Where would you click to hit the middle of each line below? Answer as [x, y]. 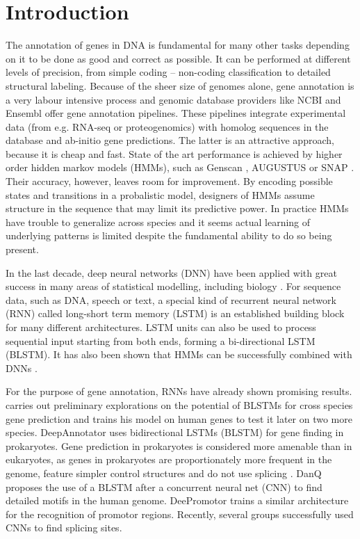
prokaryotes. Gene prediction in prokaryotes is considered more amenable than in [179, 445]
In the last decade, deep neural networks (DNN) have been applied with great [171, 272]
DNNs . [22, 368]
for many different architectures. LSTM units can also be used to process [161, 327]
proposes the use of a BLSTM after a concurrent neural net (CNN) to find [164, 486]
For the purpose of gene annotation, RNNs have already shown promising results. [179, 391]
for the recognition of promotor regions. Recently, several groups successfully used [180, 514]
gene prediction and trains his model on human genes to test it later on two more [179, 418]
